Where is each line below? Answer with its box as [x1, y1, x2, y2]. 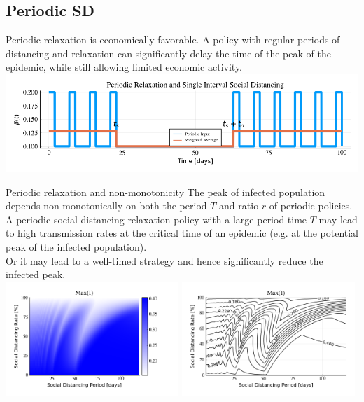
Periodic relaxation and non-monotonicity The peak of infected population [6, 184, 325, 199]
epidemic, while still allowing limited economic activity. [6, 60, 243, 74]
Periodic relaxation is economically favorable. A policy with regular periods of [6, 32, 340, 47]
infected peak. [6, 267, 66, 282]
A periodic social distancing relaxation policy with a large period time [6, 212, 307, 226]
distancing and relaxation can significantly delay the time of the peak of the [6, 46, 331, 60]
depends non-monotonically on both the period [6, 198, 207, 213]
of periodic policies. [269, 198, 353, 213]
